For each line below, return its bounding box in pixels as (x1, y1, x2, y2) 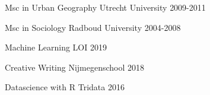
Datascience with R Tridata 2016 (5, 81, 125, 93)
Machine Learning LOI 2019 (5, 41, 107, 53)
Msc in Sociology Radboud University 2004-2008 (5, 21, 181, 33)
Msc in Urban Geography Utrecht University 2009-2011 (5, 1, 206, 13)
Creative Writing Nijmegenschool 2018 (5, 61, 145, 73)
